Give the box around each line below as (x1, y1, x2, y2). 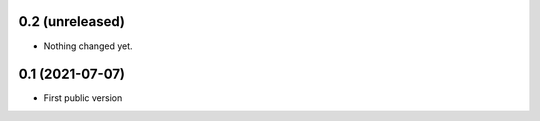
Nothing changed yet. (43, 40, 134, 52)
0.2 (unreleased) (18, 13, 125, 30)
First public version (43, 92, 123, 104)
